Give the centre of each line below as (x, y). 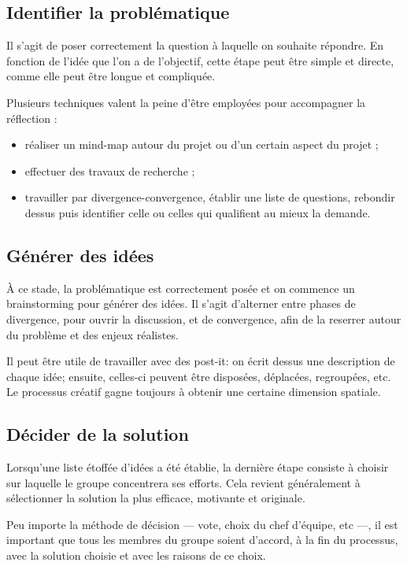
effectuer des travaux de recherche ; (110, 170)
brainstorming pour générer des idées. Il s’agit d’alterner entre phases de (181, 303)
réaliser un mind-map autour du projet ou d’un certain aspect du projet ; (202, 144)
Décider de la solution (98, 434)
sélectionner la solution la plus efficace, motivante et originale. (156, 498)
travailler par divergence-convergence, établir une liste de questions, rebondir (210, 197)
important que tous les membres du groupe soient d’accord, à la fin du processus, (202, 540)
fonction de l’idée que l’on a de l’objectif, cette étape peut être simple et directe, (200, 60)
